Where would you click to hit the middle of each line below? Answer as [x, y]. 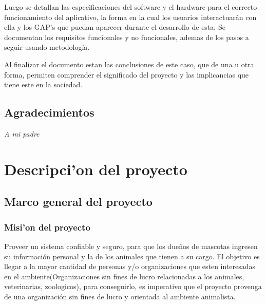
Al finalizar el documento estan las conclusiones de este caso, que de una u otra [129, 64]
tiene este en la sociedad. [43, 84]
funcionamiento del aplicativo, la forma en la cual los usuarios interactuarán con [130, 17]
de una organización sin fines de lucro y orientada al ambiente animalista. [120, 296]
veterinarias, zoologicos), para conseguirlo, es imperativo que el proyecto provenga [133, 286]
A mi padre [22, 133]
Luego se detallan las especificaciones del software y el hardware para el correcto [131, 7]
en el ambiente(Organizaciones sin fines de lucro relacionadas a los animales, [124, 276]
